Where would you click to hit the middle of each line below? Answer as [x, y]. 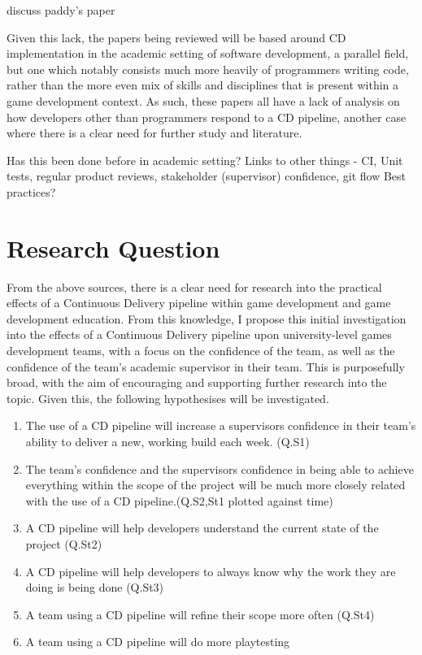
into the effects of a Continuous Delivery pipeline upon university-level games [199, 334]
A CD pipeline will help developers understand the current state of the [202, 528]
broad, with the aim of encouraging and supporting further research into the [197, 382]
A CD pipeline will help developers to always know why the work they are [211, 571]
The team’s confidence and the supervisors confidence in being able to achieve [220, 468]
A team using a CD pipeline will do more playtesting [158, 642]
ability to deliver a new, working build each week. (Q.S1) [167, 441]
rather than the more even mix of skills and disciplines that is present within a [203, 85]
